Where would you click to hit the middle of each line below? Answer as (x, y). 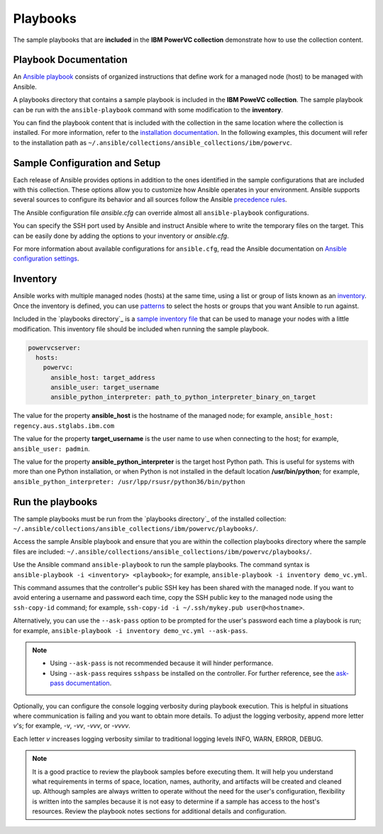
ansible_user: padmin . (51, 449)
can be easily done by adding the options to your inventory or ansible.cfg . (121, 236)
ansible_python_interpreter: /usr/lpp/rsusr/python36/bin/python (129, 482)
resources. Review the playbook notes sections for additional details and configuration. (160, 811)
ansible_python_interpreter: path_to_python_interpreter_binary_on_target (183, 397)
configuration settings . (46, 258)
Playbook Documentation (70, 60)
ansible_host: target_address (103, 377)
